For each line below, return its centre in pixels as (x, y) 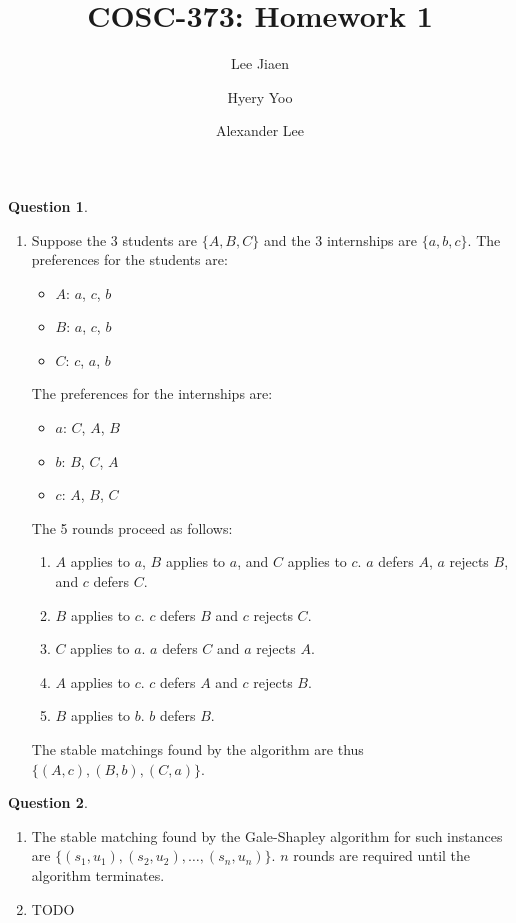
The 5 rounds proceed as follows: (132, 527)
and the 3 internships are (340, 239)
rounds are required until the (382, 855)
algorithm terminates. (98, 874)
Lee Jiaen (260, 63)
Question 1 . (48, 205)
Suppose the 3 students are (114, 239)
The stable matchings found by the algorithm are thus (197, 749)
